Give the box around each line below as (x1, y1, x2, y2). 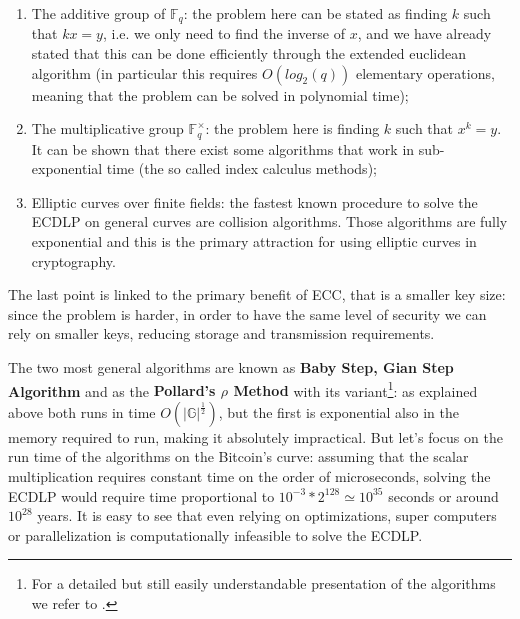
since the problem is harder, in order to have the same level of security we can (8, 303, 487, 324)
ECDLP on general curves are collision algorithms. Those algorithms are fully (31, 211, 508, 232)
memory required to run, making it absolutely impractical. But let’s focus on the (8, 426, 503, 447)
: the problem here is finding (205, 118, 380, 139)
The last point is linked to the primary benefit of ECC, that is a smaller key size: (8, 284, 506, 305)
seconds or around (388, 485, 499, 506)
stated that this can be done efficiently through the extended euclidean (31, 43, 466, 64)
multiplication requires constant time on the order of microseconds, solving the (8, 466, 491, 487)
